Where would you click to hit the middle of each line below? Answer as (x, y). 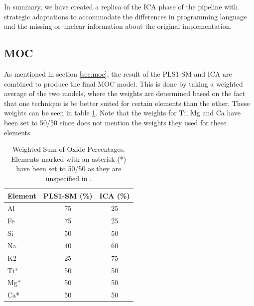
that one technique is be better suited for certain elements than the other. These (127, 103)
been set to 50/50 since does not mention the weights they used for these (115, 122)
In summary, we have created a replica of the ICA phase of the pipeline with (121, 6)
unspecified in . (69, 178)
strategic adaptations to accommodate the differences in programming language (126, 16)
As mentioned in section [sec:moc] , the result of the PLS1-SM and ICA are (118, 73)
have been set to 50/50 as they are (69, 168)
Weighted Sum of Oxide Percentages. (69, 149)
